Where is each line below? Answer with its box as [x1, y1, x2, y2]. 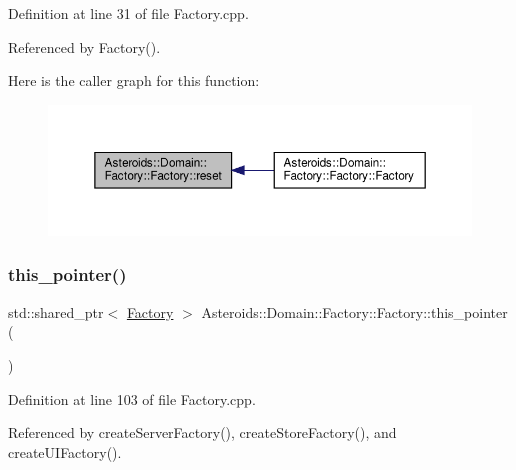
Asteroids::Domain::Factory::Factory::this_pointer [201, 301, 508, 322]
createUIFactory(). [8, 441, 122, 462]
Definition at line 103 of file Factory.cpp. [8, 388, 256, 409]
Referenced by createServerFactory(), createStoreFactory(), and [8, 422, 397, 443]
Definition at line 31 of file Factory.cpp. [8, 3, 249, 23]
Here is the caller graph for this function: [8, 70, 260, 91]
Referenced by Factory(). [8, 36, 161, 57]
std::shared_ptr [8, 301, 104, 322]
